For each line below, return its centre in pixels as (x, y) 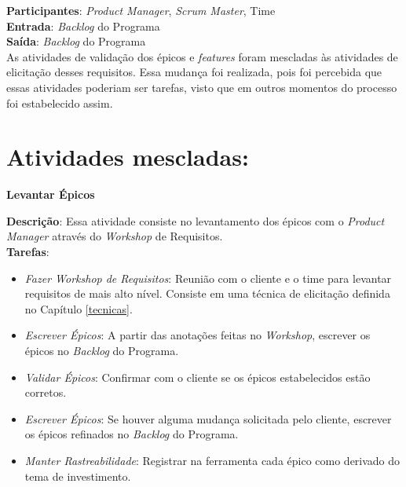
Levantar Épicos (51, 194)
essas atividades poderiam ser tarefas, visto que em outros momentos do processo (202, 87)
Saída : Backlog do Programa (76, 41)
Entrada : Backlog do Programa (83, 26)
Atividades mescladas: (128, 157)
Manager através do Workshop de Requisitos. (115, 236)
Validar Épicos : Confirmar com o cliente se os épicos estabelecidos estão (198, 377)
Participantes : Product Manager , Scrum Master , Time (141, 10)
